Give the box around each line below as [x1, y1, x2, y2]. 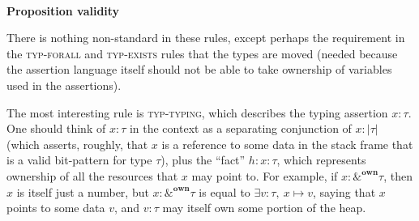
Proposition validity [6, 2, 120, 19]
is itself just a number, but [16, 183, 149, 200]
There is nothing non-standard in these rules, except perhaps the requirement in [6, 29, 405, 46]
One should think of [6, 120, 106, 137]
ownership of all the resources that [6, 167, 178, 184]
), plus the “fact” [160, 151, 246, 168]
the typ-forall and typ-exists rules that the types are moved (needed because [6, 45, 398, 62]
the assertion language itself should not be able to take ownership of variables [6, 61, 392, 78]
